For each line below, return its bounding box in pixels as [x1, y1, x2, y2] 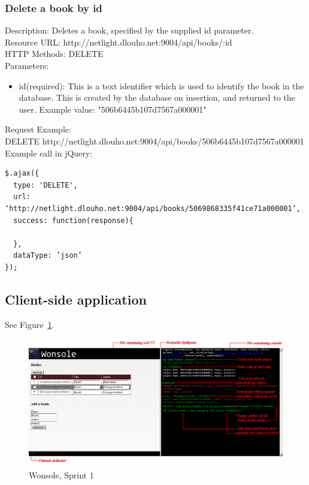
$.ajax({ [5, 169, 40, 178]
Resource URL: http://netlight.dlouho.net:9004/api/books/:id [5, 35, 232, 48]
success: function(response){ [13, 216, 134, 225]
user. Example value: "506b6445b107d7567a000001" [19, 103, 207, 115]
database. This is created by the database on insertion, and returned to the [19, 91, 295, 104]
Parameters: [5, 59, 49, 71]
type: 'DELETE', [13, 180, 78, 189]
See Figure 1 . [5, 318, 54, 330]
